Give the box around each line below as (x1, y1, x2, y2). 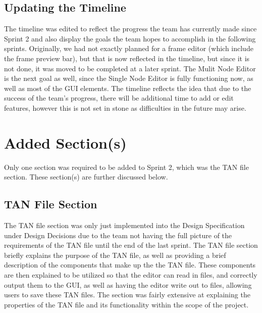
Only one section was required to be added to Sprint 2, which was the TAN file (4, 161, 249, 172)
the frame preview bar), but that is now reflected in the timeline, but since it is (4, 53, 250, 63)
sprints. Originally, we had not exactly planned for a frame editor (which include (4, 43, 253, 54)
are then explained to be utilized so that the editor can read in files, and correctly (4, 270, 257, 280)
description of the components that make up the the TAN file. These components (4, 259, 256, 270)
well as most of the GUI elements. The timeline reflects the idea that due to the (4, 82, 251, 93)
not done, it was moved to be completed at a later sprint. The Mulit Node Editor (4, 63, 256, 73)
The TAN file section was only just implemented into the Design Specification (4, 220, 245, 231)
